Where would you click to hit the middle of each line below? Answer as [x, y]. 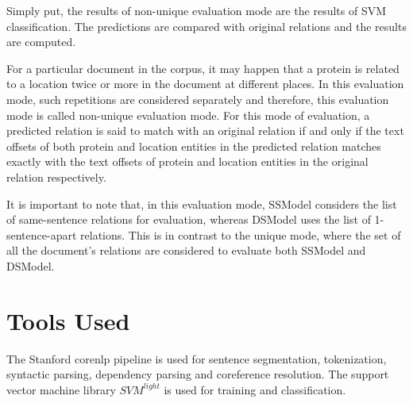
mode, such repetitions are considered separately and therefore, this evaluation [198, 99]
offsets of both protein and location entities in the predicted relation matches [194, 146]
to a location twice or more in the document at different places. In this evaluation [205, 84]
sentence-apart [42, 234]
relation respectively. [56, 177]
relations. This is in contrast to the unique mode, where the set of [241, 234]
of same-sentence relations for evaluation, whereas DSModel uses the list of [189, 219]
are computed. [41, 42]
